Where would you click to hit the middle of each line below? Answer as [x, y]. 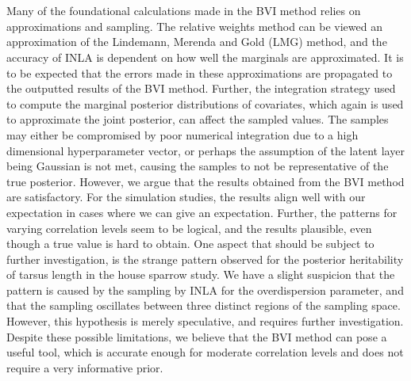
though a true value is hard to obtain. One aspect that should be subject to [190, 244]
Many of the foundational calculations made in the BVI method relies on [184, 11]
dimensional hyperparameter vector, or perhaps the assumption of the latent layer [205, 150]
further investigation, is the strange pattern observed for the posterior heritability [205, 259]
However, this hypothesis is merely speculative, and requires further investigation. [205, 321]
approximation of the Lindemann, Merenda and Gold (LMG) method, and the [197, 42]
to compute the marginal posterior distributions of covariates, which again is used [205, 103]
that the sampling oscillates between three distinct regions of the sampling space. [204, 305]
